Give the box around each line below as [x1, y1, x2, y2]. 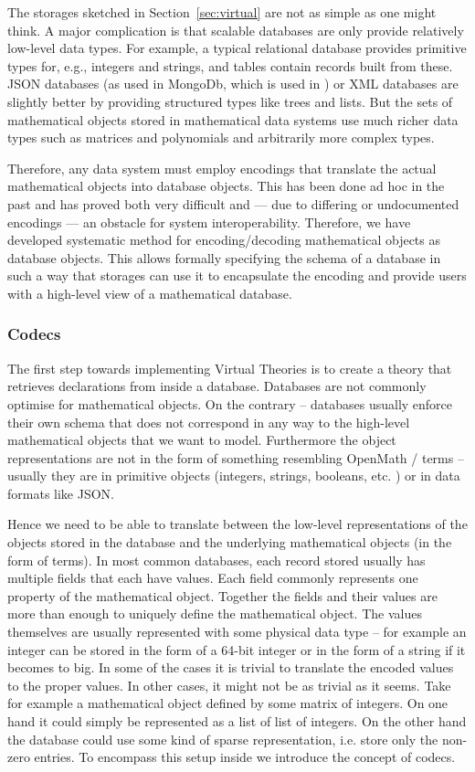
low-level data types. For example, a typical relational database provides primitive [7, 38, 467, 58]
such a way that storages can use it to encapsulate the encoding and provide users [7, 266, 467, 285]
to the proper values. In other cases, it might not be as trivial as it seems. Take [7, 675, 451, 694]
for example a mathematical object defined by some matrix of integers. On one [7, 693, 449, 713]
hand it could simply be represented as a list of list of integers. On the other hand [7, 712, 467, 730]
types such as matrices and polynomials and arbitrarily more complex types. [7, 128, 435, 147]
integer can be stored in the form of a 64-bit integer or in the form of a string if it [7, 640, 466, 659]
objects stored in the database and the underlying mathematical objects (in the [7, 533, 452, 552]
